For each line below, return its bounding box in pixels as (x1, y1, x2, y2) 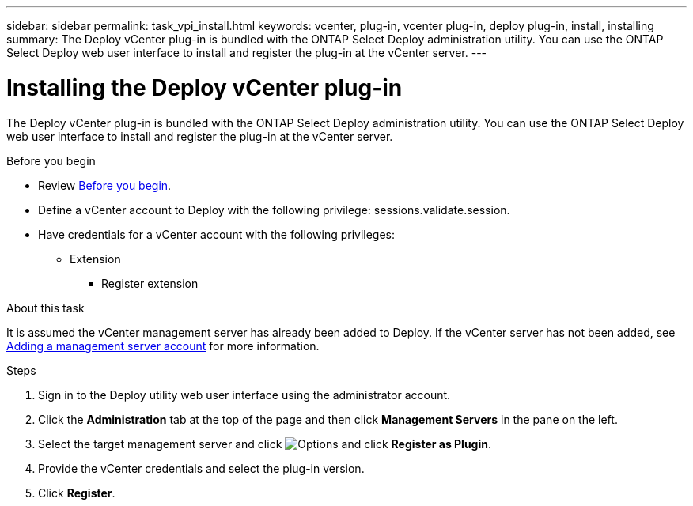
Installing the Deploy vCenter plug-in (6, 74, 403, 101)
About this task (6, 300, 85, 315)
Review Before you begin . (38, 178, 172, 192)
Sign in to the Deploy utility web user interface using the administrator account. (38, 387, 451, 402)
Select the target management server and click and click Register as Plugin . (38, 436, 492, 451)
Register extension (101, 276, 199, 290)
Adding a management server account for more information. (6, 338, 320, 353)
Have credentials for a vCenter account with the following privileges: (38, 227, 396, 241)
